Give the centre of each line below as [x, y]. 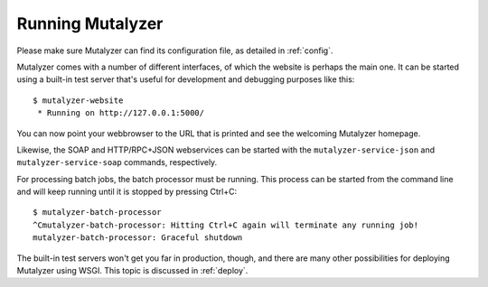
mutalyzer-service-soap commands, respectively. [117, 162]
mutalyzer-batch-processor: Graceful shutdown [138, 238]
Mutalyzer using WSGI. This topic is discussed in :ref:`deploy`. [132, 271]
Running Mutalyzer [90, 23]
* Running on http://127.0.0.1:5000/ [121, 113]
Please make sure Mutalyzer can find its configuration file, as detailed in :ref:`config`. [175, 51]
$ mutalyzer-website [78, 100]
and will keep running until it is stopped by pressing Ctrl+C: [127, 192]
